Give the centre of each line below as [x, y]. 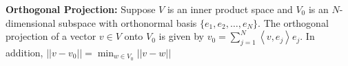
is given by [181, 36]
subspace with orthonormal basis [128, 22]
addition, [24, 52]
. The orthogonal [293, 22]
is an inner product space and [230, 9]
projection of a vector [51, 36]
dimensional [31, 22]
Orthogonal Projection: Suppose [81, 9]
